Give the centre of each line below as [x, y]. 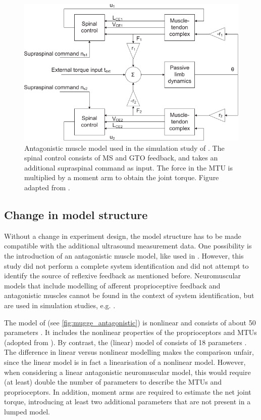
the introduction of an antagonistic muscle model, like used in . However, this [124, 256]
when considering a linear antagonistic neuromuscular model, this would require [127, 372]
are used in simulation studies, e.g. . [60, 305]
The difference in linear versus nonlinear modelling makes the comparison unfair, [129, 352]
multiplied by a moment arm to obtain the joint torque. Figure [122, 177]
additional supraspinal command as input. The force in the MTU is [129, 167]
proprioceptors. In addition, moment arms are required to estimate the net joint [128, 391]
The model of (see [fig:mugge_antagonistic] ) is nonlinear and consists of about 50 [130, 322]
